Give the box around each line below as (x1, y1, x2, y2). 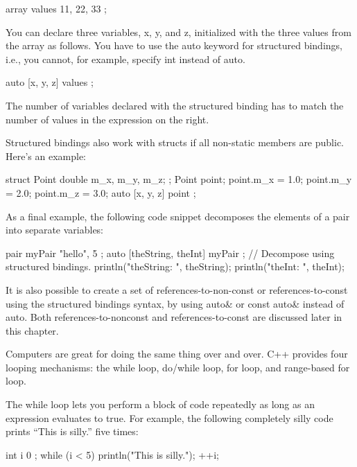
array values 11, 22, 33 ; (6, 1, 107, 15)
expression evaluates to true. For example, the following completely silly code (6, 410, 333, 425)
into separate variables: (6, 222, 104, 237)
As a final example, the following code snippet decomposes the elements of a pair (6, 209, 350, 223)
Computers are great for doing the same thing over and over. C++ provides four (6, 346, 348, 361)
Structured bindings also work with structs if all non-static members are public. (6, 135, 344, 150)
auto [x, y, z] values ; (6, 75, 94, 89)
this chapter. (6, 323, 59, 337)
